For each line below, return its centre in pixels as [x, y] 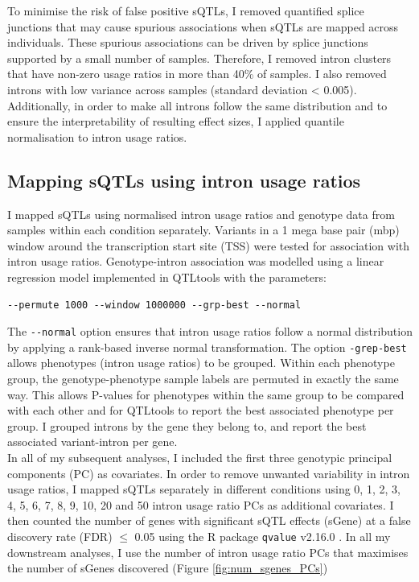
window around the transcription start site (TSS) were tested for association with [209, 245]
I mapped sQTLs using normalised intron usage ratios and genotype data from [201, 214]
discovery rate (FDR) [60, 536]
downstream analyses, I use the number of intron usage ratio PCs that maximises [208, 552]
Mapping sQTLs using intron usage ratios [184, 180]
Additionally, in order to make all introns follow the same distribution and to [197, 105]
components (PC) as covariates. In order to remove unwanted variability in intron [209, 473]
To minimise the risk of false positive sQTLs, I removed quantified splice [186, 10]
